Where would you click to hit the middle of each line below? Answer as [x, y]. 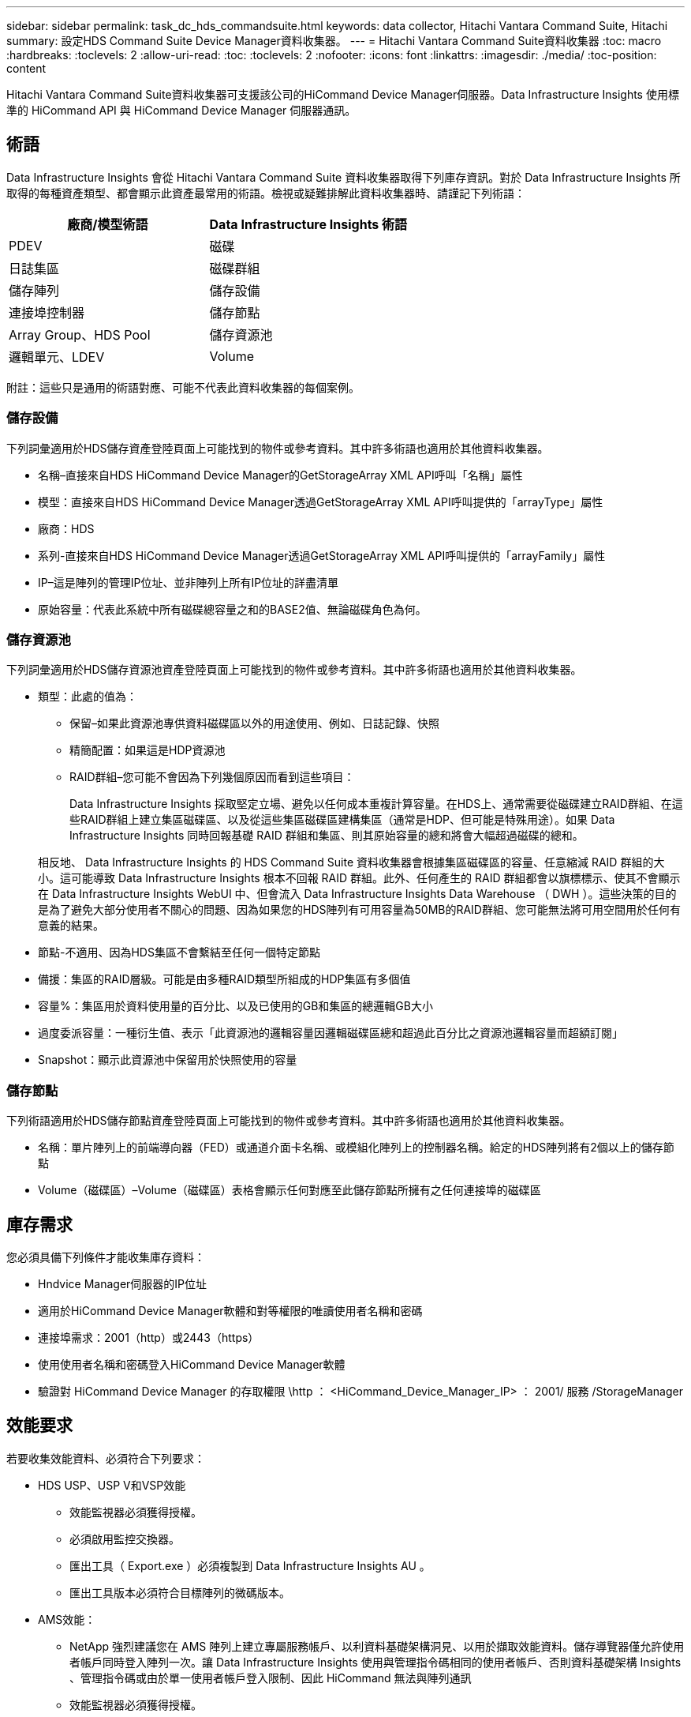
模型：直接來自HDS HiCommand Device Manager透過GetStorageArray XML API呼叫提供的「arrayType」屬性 [321, 502]
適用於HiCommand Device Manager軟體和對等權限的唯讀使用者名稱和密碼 [230, 1310]
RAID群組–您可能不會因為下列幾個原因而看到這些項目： [212, 777]
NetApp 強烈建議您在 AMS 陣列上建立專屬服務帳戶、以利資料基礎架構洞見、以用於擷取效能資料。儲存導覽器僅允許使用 [377, 1646]
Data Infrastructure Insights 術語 [308, 224]
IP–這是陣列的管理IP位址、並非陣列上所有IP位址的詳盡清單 [189, 582]
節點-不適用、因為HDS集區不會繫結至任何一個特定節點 [179, 952]
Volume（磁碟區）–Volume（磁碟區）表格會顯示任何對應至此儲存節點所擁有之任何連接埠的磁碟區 [289, 1190]
